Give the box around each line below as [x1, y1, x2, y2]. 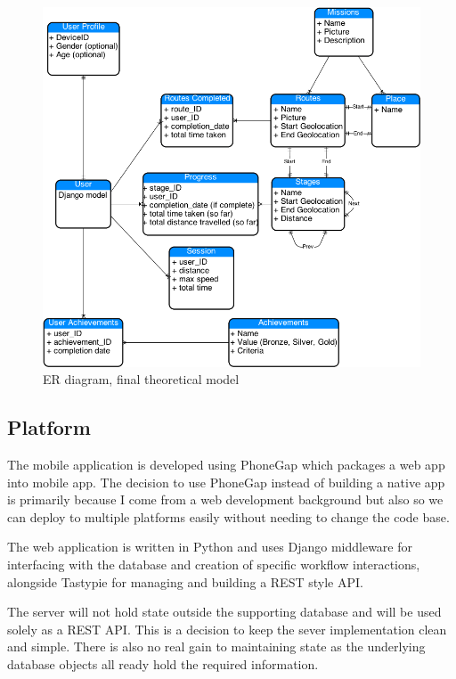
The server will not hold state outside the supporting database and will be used [7, 602, 442, 621]
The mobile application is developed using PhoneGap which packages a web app [7, 455, 445, 474]
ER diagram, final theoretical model [43, 370, 240, 389]
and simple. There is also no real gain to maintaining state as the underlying [7, 637, 426, 656]
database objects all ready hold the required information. [7, 654, 319, 673]
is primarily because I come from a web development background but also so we [7, 490, 444, 509]
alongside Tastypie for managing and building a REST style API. [7, 572, 363, 591]
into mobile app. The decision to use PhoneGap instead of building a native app [7, 472, 445, 491]
